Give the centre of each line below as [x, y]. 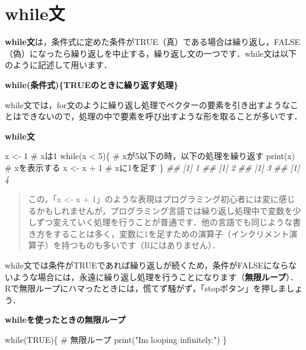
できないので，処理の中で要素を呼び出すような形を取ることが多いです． [162, 116]
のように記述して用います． [59, 65]
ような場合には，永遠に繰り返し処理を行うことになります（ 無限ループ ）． [155, 276]
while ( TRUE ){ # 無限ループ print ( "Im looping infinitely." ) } [116, 339]
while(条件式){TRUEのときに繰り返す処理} [92, 84]
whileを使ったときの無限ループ [65, 320]
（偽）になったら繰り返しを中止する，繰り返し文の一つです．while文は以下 [151, 53]
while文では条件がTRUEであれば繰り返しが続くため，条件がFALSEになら [147, 265]
